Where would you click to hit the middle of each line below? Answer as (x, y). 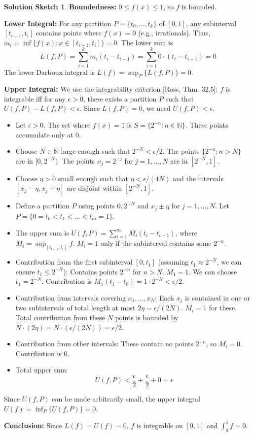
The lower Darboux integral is (49, 72)
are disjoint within (94, 188)
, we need (156, 108)
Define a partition (42, 206)
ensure (25, 271)
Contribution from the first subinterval (74, 262)
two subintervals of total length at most (75, 308)
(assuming (173, 262)
